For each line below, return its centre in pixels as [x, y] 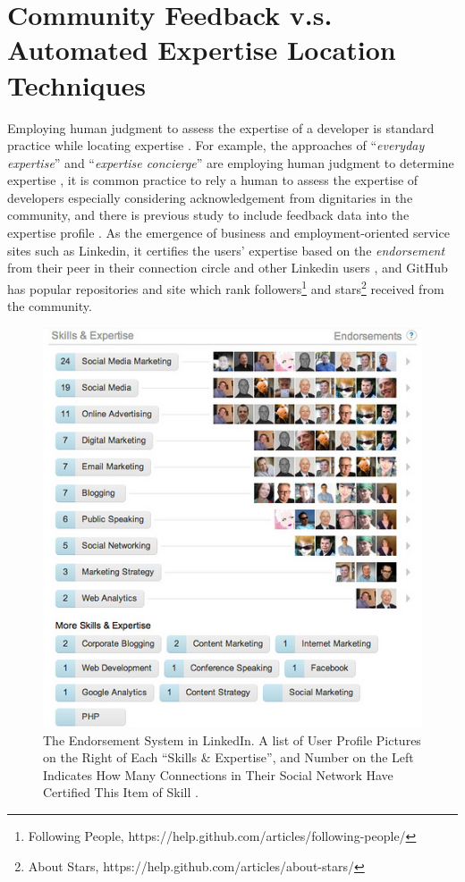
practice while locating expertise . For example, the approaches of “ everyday [216, 145]
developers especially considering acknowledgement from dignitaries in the [210, 197]
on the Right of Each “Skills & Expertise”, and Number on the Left [228, 757]
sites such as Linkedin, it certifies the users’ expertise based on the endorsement [226, 250]
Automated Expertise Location [202, 50]
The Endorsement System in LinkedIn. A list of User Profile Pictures [232, 739]
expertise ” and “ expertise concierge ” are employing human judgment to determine [231, 162]
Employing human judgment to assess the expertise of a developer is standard [221, 127]
